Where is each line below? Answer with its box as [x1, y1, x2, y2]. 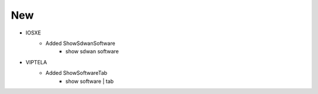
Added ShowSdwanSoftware [45, 40, 115, 47]
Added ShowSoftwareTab [45, 69, 108, 76]
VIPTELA [25, 58, 47, 65]
